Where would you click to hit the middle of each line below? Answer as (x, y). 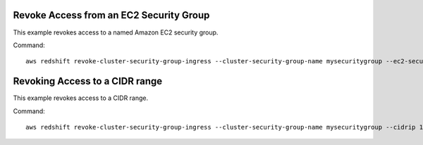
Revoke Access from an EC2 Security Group (111, 15)
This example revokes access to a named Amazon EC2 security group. (116, 32)
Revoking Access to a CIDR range (88, 81)
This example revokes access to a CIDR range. (81, 98)
